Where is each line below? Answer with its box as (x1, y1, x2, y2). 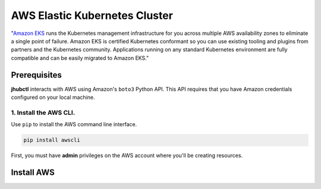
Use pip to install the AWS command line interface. (11, 121, 137, 128)
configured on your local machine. (11, 94, 95, 101)
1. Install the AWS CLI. (11, 108, 75, 117)
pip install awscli (23, 137, 80, 143)
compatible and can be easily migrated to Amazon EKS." (11, 54, 149, 62)
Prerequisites (11, 70, 62, 80)
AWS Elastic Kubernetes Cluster (11, 9, 174, 22)
